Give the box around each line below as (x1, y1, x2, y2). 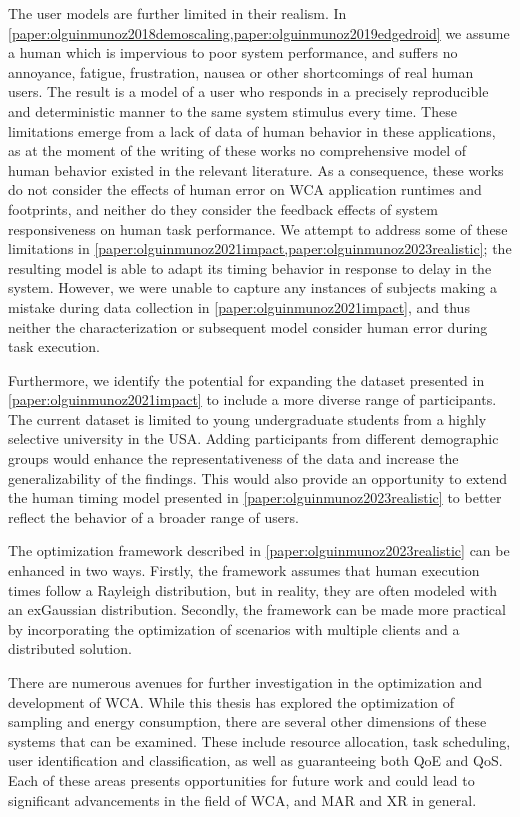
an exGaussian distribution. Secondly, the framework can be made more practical (8, 599, 506, 620)
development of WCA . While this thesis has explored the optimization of (8, 691, 455, 712)
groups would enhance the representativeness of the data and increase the (8, 448, 459, 469)
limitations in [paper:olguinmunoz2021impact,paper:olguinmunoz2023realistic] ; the (8, 238, 512, 259)
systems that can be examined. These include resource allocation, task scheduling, (8, 730, 511, 751)
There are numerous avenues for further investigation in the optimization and (8, 672, 483, 692)
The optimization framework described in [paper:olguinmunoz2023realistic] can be (8, 540, 510, 561)
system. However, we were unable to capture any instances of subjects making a (8, 277, 497, 298)
